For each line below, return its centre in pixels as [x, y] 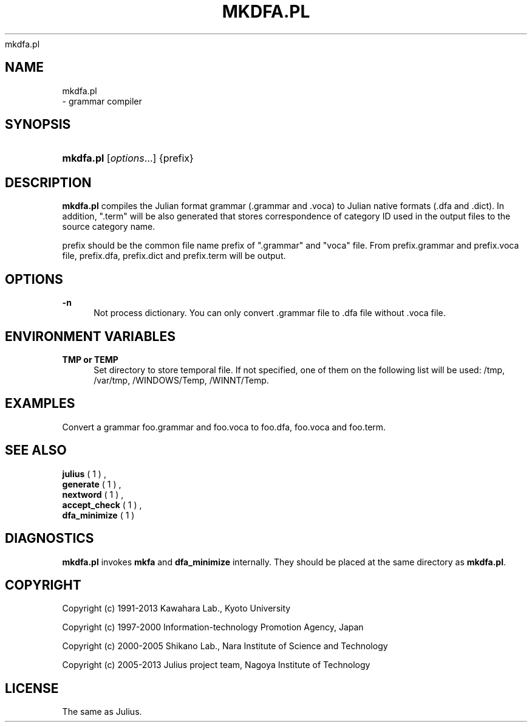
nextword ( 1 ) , [93, 494]
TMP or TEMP [90, 359]
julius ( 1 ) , [84, 474]
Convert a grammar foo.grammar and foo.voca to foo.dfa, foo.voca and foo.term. [224, 427]
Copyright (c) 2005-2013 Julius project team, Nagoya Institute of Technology [216, 665]
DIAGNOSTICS [49, 539]
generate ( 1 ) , [92, 484]
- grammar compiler [102, 101]
